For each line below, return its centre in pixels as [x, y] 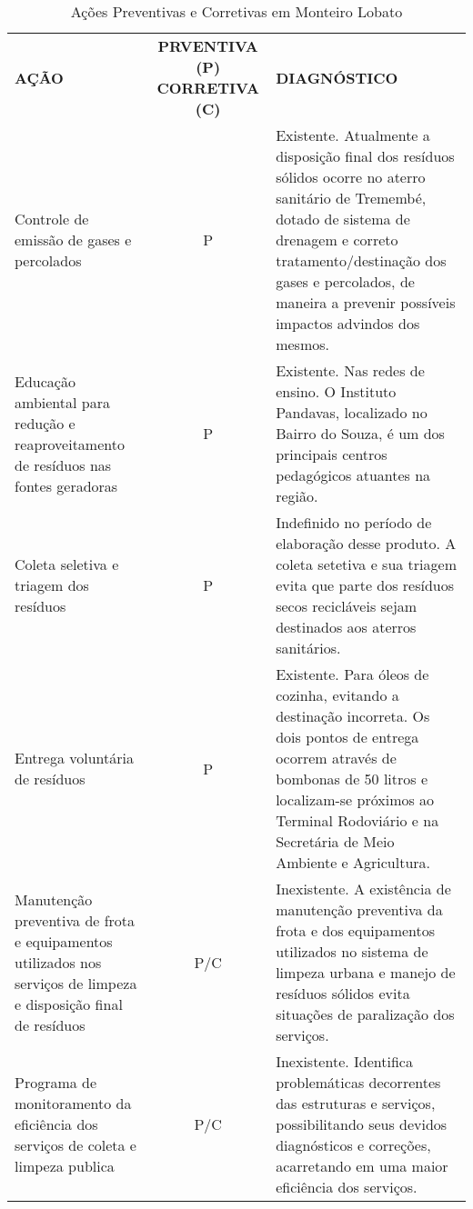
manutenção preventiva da [359, 909]
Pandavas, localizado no [352, 412]
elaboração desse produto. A [366, 543]
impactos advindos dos [348, 323]
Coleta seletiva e [67, 564]
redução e [45, 423]
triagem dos [52, 585]
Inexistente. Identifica [344, 1061]
